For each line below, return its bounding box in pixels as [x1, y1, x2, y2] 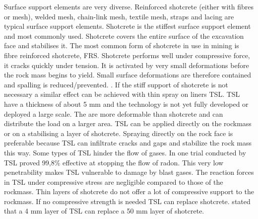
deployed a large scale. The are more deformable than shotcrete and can [4, 108, 223, 119]
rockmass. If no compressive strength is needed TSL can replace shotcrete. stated [4, 196, 251, 206]
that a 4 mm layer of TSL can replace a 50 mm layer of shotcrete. [4, 206, 204, 216]
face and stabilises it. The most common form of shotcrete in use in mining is [4, 40, 239, 51]
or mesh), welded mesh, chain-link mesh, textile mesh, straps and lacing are [4, 11, 234, 21]
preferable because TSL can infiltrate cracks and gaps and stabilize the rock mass [4, 138, 252, 148]
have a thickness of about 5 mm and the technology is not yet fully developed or [4, 98, 249, 109]
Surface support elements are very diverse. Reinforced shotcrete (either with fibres [4, 1, 254, 11]
